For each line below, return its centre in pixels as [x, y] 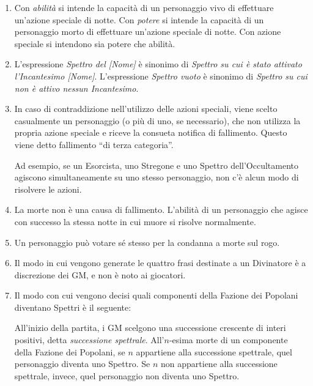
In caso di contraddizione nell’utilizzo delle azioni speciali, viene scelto [146, 109]
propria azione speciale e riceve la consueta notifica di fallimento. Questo [151, 132]
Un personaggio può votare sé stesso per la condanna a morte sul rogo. [147, 242]
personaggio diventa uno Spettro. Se [82, 364]
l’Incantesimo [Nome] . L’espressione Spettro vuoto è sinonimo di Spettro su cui [161, 76]
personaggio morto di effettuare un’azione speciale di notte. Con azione [148, 32]
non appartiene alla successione [219, 364]
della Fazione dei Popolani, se [70, 351]
